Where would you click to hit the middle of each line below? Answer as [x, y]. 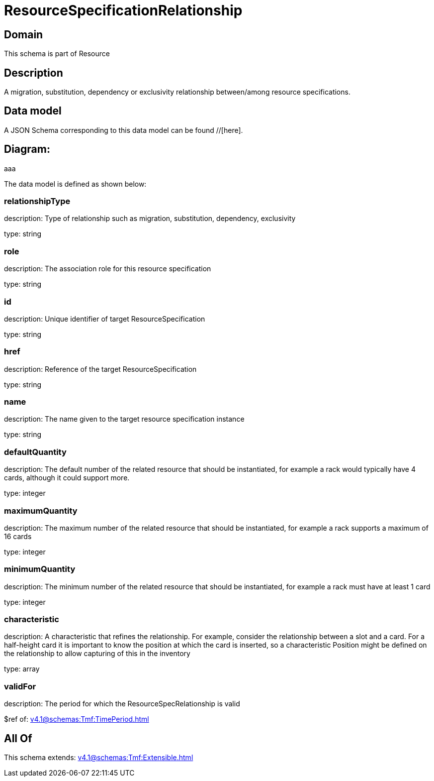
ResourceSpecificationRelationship [123, 10]
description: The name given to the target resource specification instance [124, 419]
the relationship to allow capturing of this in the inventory [97, 654]
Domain [24, 34]
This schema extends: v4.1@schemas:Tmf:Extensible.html [99, 758]
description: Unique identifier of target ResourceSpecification [105, 319]
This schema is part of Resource [57, 54]
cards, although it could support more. [67, 478]
